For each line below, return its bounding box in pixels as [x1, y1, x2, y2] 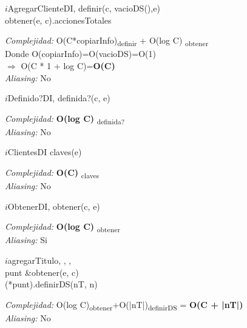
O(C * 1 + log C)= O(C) [21, 59, 115, 72]
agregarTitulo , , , [7, 254, 72, 267]
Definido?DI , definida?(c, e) [7, 92, 110, 104]
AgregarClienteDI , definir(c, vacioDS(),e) [7, 2, 160, 14]
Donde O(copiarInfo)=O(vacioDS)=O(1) [5, 47, 156, 60]
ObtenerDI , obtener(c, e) [7, 199, 100, 212]
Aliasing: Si [5, 233, 47, 246]
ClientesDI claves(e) [7, 146, 82, 158]
